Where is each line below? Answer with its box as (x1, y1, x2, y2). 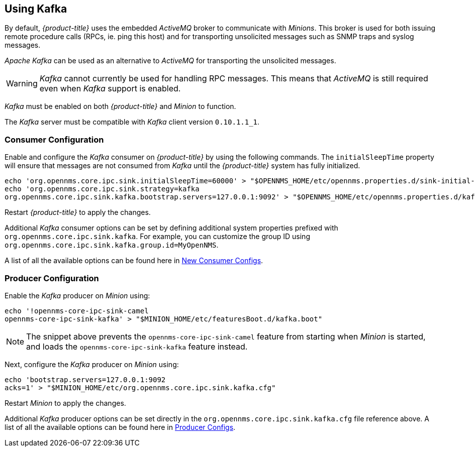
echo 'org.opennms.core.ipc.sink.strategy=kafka (5, 185, 200, 193)
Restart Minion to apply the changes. (5, 398, 126, 407)
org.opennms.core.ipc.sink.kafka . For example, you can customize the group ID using (5, 232, 310, 241)
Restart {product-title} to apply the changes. (5, 208, 151, 217)
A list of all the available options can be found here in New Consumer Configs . (5, 256, 263, 265)
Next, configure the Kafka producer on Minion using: (5, 360, 179, 369)
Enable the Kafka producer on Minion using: (5, 291, 150, 300)
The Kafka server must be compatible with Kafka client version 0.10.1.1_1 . (5, 118, 260, 127)
